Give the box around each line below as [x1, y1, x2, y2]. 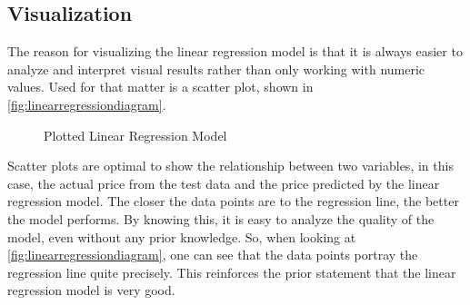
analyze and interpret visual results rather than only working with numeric [7, 59, 425, 78]
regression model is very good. [7, 280, 175, 300]
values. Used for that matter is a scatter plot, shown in [7, 77, 314, 96]
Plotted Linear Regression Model [44, 125, 227, 144]
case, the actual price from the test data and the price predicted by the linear [7, 173, 440, 192]
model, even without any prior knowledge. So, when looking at [7, 227, 356, 246]
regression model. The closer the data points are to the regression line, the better [7, 192, 459, 211]
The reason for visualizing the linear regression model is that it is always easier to [7, 42, 463, 61]
